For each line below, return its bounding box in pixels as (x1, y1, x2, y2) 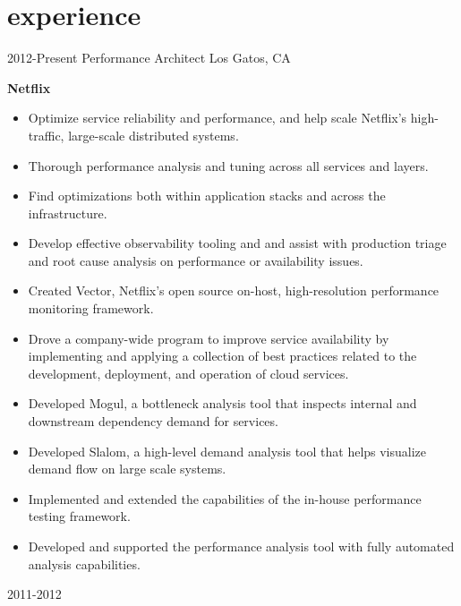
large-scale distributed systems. (68, 125, 239, 144)
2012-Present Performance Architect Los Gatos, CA (7, 48, 291, 67)
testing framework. (28, 507, 131, 525)
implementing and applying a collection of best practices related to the (28, 346, 417, 365)
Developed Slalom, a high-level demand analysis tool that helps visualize (28, 441, 427, 460)
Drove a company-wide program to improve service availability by (28, 329, 389, 347)
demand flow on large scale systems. (28, 459, 226, 478)
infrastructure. (28, 203, 107, 222)
